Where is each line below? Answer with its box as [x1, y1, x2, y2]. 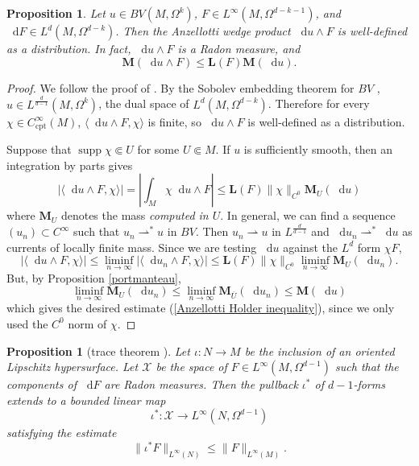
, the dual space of [98, 95, 189, 112]
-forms [353, 376, 385, 393]
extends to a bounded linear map [6, 391, 166, 408]
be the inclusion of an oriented [244, 342, 395, 359]
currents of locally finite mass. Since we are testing [6, 238, 257, 255]
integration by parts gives [6, 156, 133, 173]
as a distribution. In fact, [6, 40, 131, 56]
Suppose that [6, 141, 72, 157]
